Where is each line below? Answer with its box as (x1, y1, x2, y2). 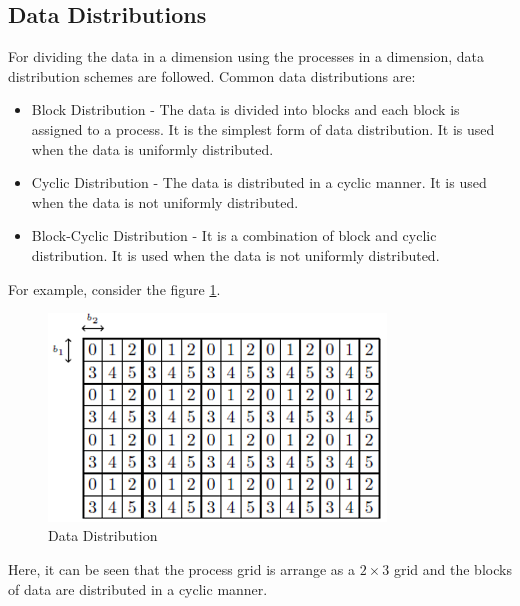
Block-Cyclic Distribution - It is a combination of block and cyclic (31, 225, 437, 246)
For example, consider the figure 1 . (8, 278, 221, 299)
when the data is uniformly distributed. (31, 138, 274, 159)
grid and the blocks (393, 558, 512, 579)
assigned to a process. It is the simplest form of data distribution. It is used (31, 118, 495, 139)
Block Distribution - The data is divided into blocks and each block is (31, 99, 460, 120)
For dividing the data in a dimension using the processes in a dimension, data (8, 46, 484, 67)
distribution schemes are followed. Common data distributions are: (8, 65, 416, 86)
